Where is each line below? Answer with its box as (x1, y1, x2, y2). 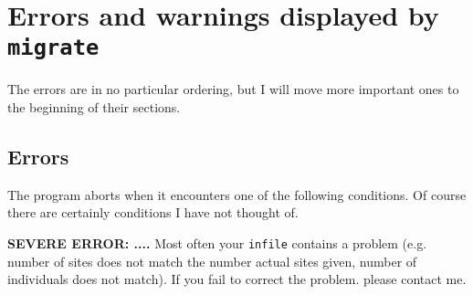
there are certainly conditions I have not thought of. (7, 203, 299, 222)
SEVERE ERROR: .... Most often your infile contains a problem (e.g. (7, 234, 427, 253)
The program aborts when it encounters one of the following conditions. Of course (7, 184, 467, 204)
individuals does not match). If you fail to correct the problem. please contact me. (7, 269, 467, 289)
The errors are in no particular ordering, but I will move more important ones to (7, 79, 459, 99)
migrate (7, 35, 100, 61)
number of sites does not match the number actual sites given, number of (7, 251, 417, 270)
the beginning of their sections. (7, 98, 181, 117)
